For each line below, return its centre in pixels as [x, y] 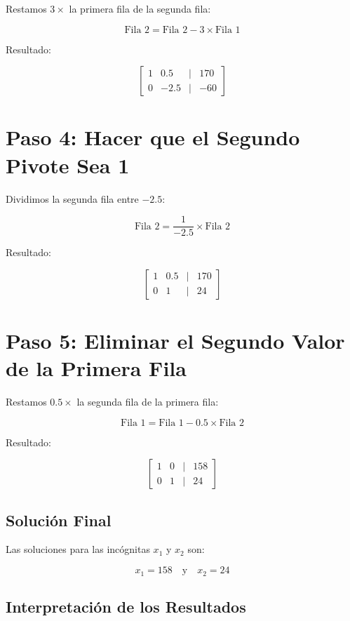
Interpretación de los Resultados [126, 606]
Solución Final [59, 520]
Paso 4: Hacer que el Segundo [153, 137]
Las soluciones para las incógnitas [78, 549]
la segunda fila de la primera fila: [148, 402]
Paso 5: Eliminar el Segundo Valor [175, 340]
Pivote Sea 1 [68, 165]
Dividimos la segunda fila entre [72, 198]
